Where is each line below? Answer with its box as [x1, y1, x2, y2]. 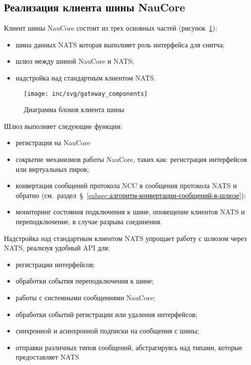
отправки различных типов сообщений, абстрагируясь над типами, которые [15, 342, 243, 352]
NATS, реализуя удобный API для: [4, 243, 110, 253]
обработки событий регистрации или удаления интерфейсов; [15, 309, 198, 319]
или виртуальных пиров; [15, 163, 89, 174]
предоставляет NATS [15, 352, 80, 362]
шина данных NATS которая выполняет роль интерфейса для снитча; [15, 39, 225, 49]
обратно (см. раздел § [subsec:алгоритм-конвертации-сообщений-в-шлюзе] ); [15, 190, 246, 200]
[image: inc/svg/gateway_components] [24, 90, 148, 97]
